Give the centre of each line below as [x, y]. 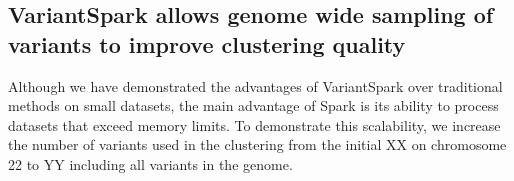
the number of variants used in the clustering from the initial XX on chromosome [257, 144]
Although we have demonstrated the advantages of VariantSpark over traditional [255, 85]
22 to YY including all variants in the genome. [150, 163]
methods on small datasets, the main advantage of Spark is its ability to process [253, 105]
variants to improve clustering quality [207, 43]
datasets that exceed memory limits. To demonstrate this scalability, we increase [254, 124]
